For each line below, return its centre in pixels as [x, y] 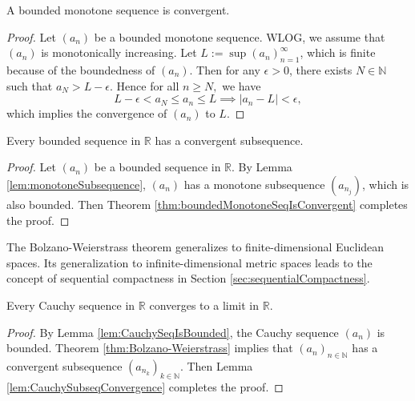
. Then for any [225, 69]
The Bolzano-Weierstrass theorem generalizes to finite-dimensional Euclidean [195, 247]
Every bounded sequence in [74, 140]
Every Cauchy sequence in [71, 305]
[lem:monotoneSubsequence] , [76, 184]
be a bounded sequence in [157, 167]
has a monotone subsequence [254, 184]
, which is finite [338, 52]
